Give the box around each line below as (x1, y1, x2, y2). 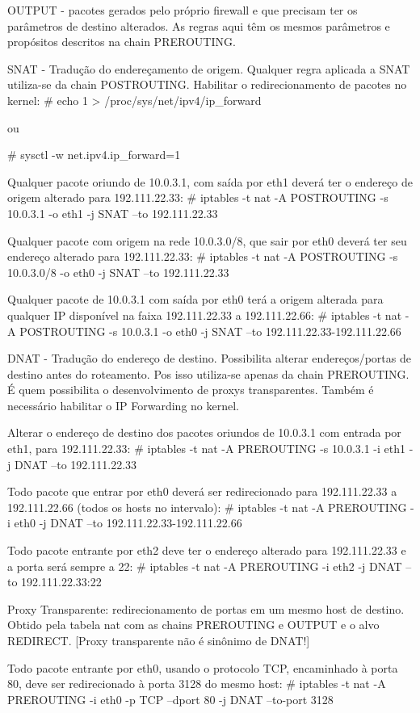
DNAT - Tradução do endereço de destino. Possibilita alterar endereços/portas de (7, 350, 411, 367)
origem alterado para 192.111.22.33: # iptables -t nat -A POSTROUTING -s (7, 189, 388, 206)
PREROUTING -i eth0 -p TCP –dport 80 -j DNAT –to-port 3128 (7, 690, 334, 707)
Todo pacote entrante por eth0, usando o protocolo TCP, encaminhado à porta (7, 659, 398, 676)
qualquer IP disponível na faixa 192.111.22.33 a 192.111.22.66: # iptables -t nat (7, 306, 402, 323)
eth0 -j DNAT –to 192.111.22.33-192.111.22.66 (14, 514, 242, 531)
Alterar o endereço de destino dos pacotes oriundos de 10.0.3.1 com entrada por (7, 424, 401, 441)
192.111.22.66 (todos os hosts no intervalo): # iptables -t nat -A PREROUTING (7, 498, 407, 515)
